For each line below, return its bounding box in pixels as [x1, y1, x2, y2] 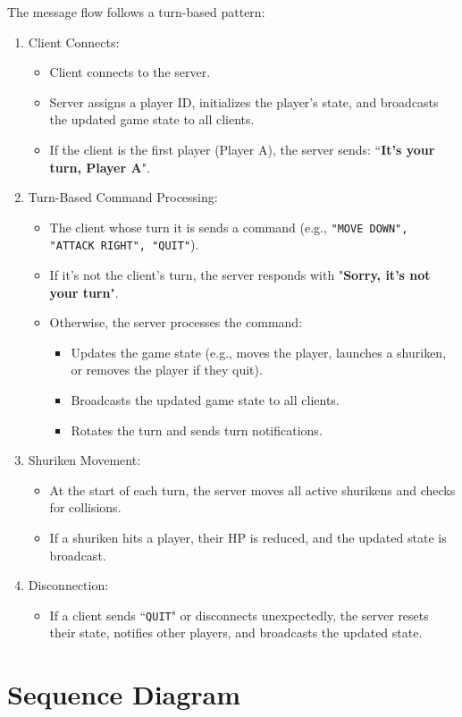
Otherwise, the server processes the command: [49, 313, 303, 332]
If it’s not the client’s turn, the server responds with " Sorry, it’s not [49, 266, 431, 284]
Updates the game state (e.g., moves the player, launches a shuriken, [71, 342, 447, 361]
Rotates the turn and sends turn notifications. [71, 420, 323, 439]
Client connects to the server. [49, 63, 211, 81]
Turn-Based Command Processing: [28, 188, 218, 207]
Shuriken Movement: [28, 451, 141, 469]
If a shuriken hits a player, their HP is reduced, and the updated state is [49, 528, 447, 546]
